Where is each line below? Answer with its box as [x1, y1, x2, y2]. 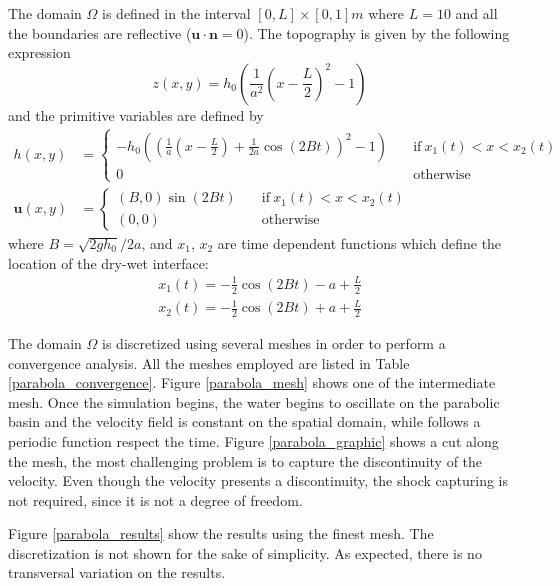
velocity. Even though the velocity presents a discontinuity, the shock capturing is [8, 470, 509, 491]
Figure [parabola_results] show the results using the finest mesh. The [8, 523, 434, 544]
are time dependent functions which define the [217, 233, 502, 253]
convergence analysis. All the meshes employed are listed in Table [8, 352, 410, 373]
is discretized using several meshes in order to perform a [102, 332, 446, 353]
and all [455, 3, 498, 23]
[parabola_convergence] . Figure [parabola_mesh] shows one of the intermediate [8, 372, 496, 393]
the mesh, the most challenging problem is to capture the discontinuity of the [8, 450, 483, 471]
